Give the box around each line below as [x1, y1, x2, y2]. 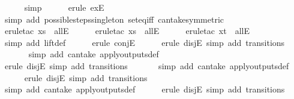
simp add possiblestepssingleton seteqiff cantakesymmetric [4, 13, 224, 25]
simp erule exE [24, 1, 104, 13]
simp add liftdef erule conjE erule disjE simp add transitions [4, 36, 285, 48]
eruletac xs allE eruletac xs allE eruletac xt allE [4, 24, 250, 37]
